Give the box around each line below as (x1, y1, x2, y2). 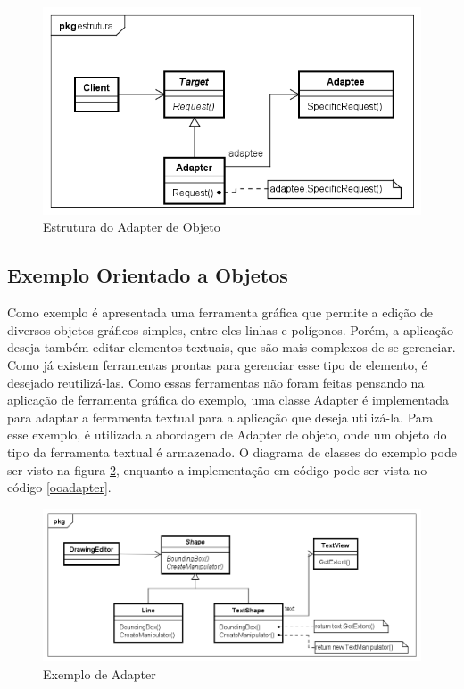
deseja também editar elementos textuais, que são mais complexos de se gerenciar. (7, 338, 456, 357)
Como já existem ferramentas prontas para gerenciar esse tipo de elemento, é (7, 356, 427, 374)
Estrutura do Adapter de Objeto (43, 217, 220, 236)
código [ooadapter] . (7, 478, 112, 496)
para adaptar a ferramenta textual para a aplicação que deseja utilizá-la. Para (7, 407, 434, 426)
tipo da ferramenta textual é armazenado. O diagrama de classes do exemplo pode (7, 443, 457, 461)
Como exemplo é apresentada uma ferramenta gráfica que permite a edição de (7, 303, 433, 322)
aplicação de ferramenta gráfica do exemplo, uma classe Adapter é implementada (7, 390, 449, 409)
